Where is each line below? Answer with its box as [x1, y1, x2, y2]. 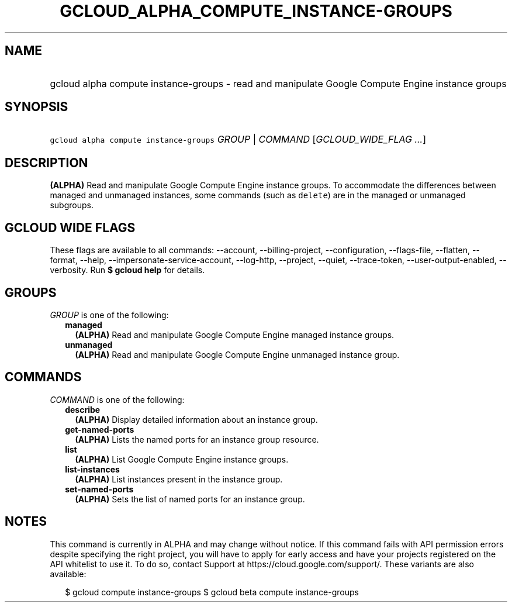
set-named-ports [65, 484, 134, 494]
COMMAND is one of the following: [50, 394, 185, 405]
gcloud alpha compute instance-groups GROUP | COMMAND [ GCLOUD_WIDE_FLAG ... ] [50, 133, 427, 146]
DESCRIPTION [5, 155, 88, 170]
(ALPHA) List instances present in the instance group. [75, 474, 283, 484]
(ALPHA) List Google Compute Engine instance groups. [75, 454, 289, 464]
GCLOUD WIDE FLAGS [5, 220, 136, 235]
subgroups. [50, 200, 94, 211]
